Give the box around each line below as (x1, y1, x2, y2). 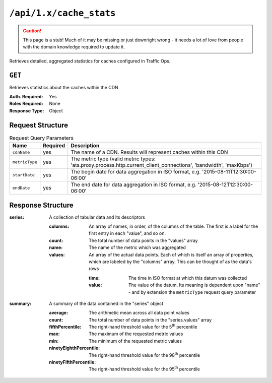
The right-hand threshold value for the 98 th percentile (89, 351, 200, 358)
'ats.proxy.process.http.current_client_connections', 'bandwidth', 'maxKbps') (71, 162, 253, 169)
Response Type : (9, 107, 44, 113)
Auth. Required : (9, 94, 43, 100)
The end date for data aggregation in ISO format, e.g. (71, 181, 196, 188)
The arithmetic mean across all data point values (89, 310, 190, 316)
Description (71, 142, 100, 149)
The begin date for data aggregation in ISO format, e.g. (71, 168, 201, 175)
